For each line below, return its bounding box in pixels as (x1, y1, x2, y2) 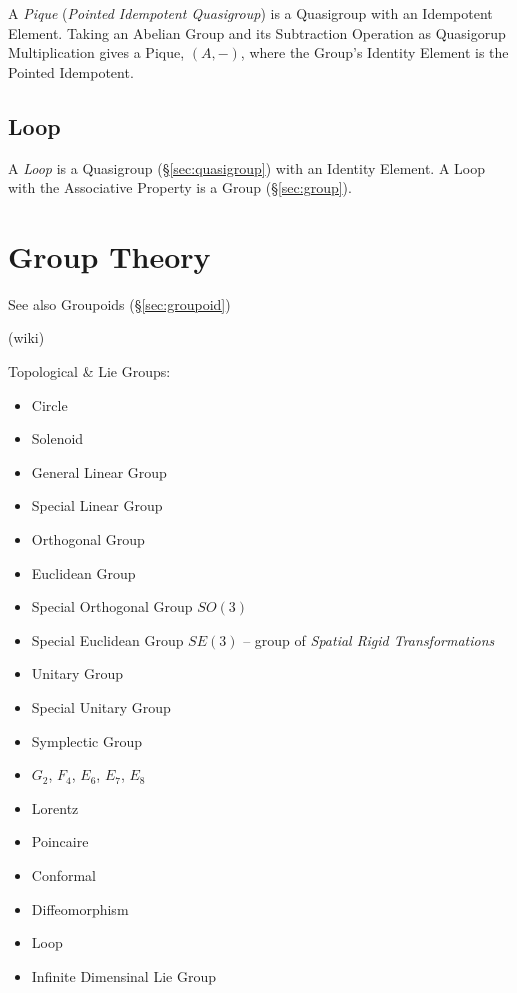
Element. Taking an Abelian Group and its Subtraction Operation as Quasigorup (8, 22, 506, 43)
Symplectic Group (31, 730, 143, 751)
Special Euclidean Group (31, 629, 184, 650)
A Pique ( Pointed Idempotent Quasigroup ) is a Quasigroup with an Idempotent (8, 3, 493, 23)
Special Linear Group (31, 495, 163, 516)
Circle (31, 394, 68, 415)
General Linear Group (31, 461, 167, 482)
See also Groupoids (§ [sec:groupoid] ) (8, 293, 231, 314)
